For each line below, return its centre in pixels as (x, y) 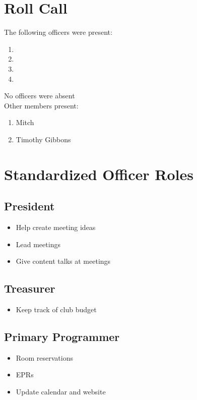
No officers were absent (40, 96)
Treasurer (30, 288)
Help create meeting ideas (56, 227)
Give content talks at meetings (63, 261)
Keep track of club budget (56, 309)
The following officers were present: (58, 32)
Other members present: (41, 105)
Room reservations (44, 357)
